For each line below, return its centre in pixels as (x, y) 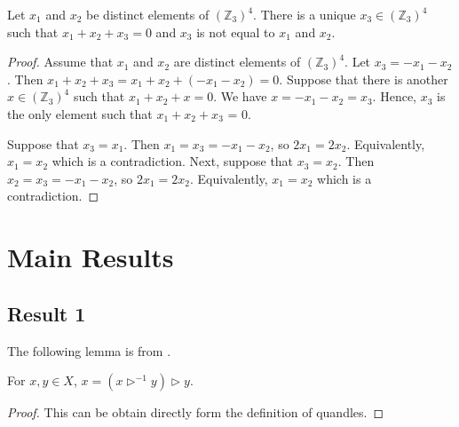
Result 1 (47, 313)
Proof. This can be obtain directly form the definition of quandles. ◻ (196, 412)
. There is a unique (305, 14)
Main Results (91, 257)
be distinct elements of (148, 14)
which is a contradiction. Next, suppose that (173, 161)
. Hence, (394, 96)
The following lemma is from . (89, 350)
